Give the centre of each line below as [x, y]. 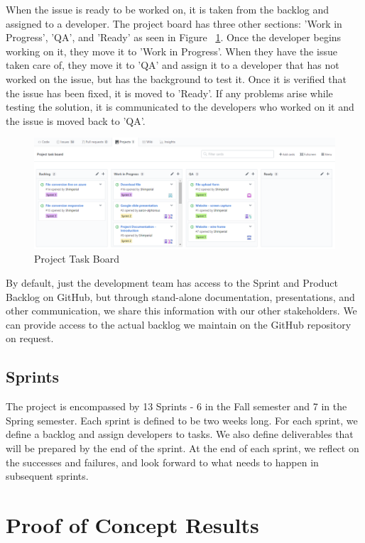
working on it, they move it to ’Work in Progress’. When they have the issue [171, 51]
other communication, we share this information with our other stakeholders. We [181, 311]
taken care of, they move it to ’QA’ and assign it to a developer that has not [173, 65]
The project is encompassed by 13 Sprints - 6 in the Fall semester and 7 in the [176, 406]
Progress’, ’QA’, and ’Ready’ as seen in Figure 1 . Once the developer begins [174, 37]
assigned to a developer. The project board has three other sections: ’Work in [174, 23]
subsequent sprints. [47, 476]
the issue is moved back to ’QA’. [76, 120]
